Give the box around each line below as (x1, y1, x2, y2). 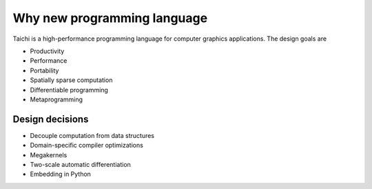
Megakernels (30, 150, 68, 159)
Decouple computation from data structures (30, 131, 155, 139)
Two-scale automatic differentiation (30, 160, 131, 168)
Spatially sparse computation (30, 76, 113, 84)
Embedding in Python (30, 170, 91, 179)
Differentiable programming (30, 86, 108, 94)
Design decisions (12, 113, 89, 125)
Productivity (30, 47, 65, 55)
